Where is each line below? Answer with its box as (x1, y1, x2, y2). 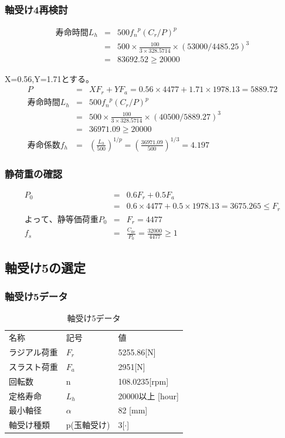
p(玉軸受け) (66, 419, 110, 431)
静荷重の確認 (5, 166, 63, 181)
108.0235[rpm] (118, 375, 169, 387)
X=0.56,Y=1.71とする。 (5, 72, 94, 84)
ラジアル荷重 (9, 345, 58, 358)
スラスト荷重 (9, 360, 58, 372)
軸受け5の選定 (5, 258, 86, 276)
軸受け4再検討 (5, 2, 68, 16)
